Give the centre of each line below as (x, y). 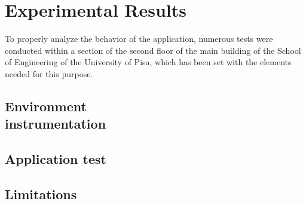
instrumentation (56, 124)
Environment (46, 106)
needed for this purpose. (49, 73)
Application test (56, 159)
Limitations (41, 194)
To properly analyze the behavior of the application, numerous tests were (139, 39)
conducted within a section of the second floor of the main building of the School (153, 50)
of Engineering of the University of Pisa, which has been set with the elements (148, 62)
